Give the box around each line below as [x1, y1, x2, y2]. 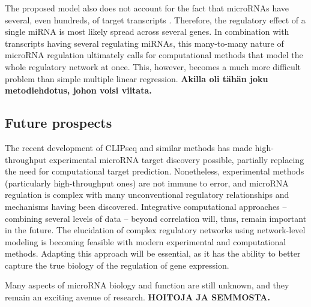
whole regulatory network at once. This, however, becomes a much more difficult [5, 60, 301, 73]
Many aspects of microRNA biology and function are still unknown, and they [5, 279, 289, 291]
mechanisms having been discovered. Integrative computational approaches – [5, 200, 287, 212]
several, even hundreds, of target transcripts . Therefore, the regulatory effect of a [5, 13, 306, 26]
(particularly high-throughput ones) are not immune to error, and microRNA [5, 176, 289, 189]
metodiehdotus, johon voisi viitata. [5, 84, 152, 97]
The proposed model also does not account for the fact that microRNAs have [5, 2, 289, 14]
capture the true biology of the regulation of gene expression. [5, 258, 229, 271]
